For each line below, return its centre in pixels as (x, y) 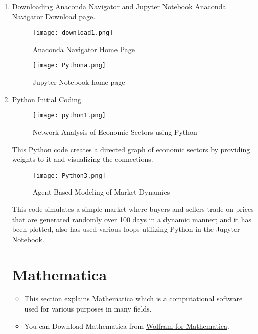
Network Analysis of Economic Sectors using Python (115, 132)
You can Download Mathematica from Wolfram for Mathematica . (127, 326)
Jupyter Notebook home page (79, 82)
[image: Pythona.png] (69, 66)
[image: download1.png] (73, 33)
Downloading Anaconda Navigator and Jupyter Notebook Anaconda (119, 6)
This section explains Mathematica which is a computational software (133, 299)
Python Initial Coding (46, 99)
